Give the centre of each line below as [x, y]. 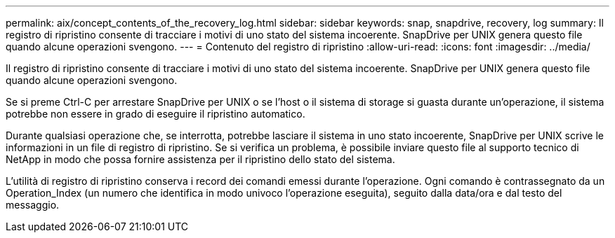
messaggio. [33, 205]
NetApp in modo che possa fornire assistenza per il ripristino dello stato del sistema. [200, 159]
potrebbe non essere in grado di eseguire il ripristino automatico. [156, 114]
